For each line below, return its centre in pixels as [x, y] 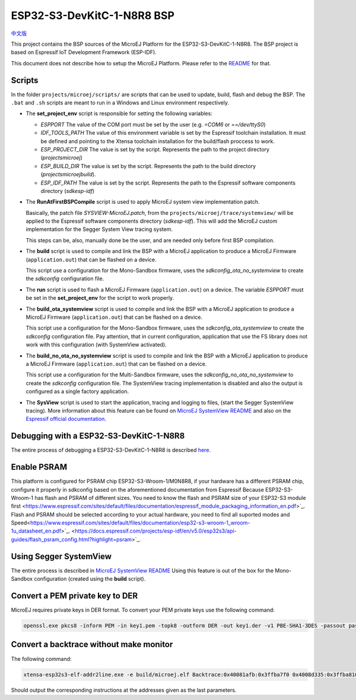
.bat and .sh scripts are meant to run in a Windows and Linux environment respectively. [120, 103]
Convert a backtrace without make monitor [92, 644]
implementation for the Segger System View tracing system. [99, 229]
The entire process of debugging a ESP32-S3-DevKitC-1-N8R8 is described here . [111, 450]
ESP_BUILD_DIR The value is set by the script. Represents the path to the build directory [148, 166]
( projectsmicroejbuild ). [68, 175]
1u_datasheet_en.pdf [36, 531]
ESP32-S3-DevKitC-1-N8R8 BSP [93, 15]
